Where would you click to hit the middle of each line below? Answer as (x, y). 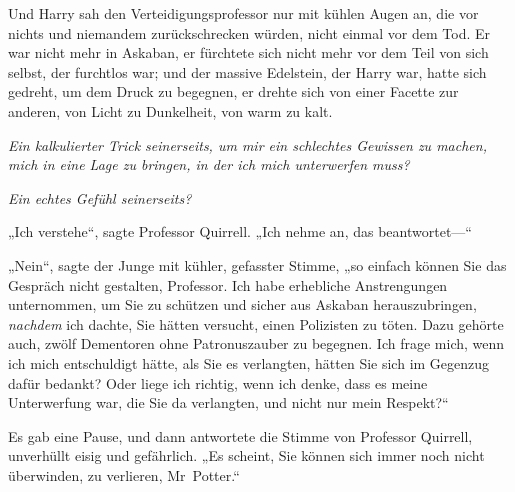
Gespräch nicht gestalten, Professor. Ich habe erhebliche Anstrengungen (228, 284)
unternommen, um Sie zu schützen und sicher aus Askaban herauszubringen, (242, 304)
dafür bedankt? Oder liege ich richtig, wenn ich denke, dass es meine (218, 382)
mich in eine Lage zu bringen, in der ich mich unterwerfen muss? (209, 164)
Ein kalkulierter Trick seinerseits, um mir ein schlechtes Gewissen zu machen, (247, 144)
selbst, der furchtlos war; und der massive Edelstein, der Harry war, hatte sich (247, 71)
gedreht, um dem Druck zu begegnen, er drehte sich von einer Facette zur (233, 91)
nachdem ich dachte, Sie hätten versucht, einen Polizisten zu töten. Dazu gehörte (256, 323)
